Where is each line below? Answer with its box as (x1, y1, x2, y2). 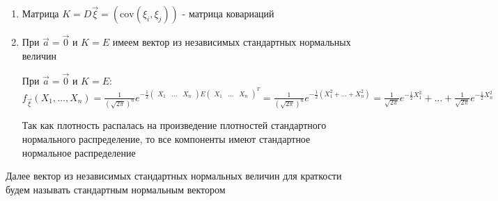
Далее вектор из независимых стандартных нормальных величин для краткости (6, 168, 342, 183)
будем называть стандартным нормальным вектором (6, 182, 226, 196)
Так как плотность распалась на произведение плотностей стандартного (22, 118, 327, 132)
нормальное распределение (22, 145, 136, 159)
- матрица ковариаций (182, 6, 274, 21)
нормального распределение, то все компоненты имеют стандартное (22, 131, 311, 146)
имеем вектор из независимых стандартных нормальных (112, 35, 351, 49)
